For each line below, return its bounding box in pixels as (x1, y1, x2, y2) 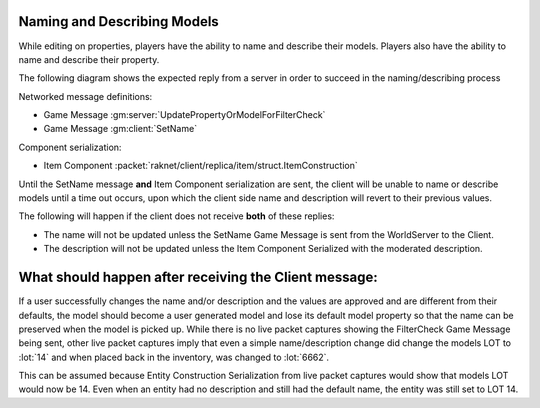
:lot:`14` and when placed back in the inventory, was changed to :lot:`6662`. (18, 351, 330, 363)
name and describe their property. (18, 53, 160, 65)
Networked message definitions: (18, 90, 153, 102)
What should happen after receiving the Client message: (18, 269, 379, 286)
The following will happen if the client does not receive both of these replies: (18, 210, 335, 222)
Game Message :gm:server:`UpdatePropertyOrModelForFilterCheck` (43, 109, 326, 121)
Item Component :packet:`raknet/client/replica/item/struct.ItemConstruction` (43, 160, 359, 172)
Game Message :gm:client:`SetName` (43, 123, 198, 135)
